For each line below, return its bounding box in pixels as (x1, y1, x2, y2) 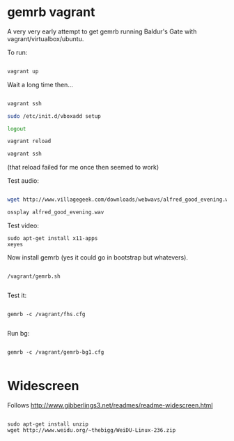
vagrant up (7, 68, 39, 75)
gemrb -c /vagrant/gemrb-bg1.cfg (7, 348, 104, 356)
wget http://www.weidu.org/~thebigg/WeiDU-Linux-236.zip (7, 426, 176, 433)
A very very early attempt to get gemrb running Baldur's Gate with (7, 27, 197, 36)
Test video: (7, 221, 40, 230)
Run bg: (7, 329, 30, 337)
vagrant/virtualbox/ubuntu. (7, 34, 84, 43)
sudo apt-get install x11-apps (7, 234, 98, 241)
